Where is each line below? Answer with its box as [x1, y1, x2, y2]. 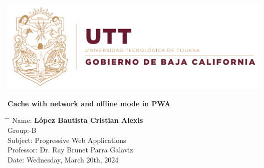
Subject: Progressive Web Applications [8, 134, 126, 145]
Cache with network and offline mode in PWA [8, 98, 171, 108]
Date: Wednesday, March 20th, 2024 [8, 154, 119, 164]
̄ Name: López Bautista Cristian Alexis [8, 115, 143, 125]
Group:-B [8, 125, 37, 135]
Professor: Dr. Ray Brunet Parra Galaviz [8, 144, 133, 155]
